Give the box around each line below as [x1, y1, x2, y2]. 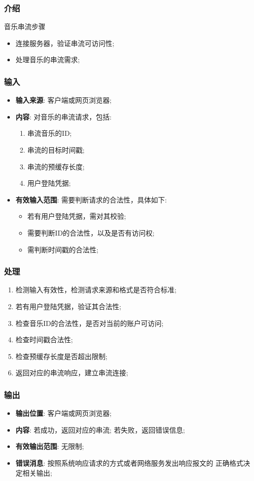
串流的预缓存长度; [27, 161, 85, 171]
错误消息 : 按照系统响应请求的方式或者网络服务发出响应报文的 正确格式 [15, 457, 244, 468]
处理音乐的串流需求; [15, 54, 80, 65]
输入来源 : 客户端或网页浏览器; [15, 95, 112, 105]
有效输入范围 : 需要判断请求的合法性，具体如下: [15, 194, 167, 204]
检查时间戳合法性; [15, 334, 73, 345]
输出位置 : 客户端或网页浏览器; [15, 408, 112, 418]
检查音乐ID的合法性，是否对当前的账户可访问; [15, 318, 164, 328]
